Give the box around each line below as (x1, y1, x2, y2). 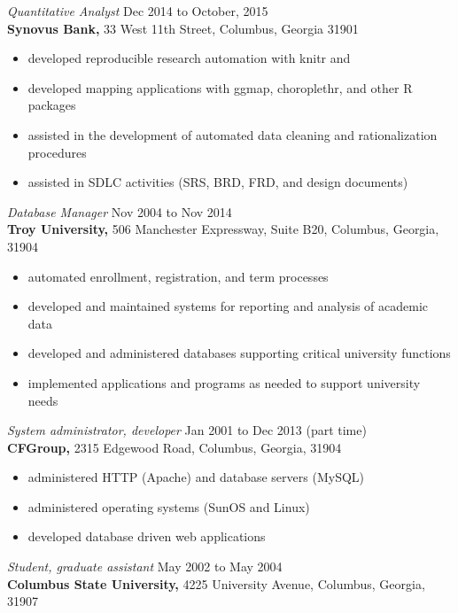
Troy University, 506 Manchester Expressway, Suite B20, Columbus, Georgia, (7, 220, 439, 238)
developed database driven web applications (27, 527, 266, 546)
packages (27, 96, 76, 114)
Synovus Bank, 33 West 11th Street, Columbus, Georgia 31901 (7, 19, 359, 37)
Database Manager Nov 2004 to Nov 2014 (7, 202, 232, 221)
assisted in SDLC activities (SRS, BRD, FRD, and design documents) (27, 173, 408, 191)
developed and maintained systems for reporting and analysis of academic (27, 297, 429, 315)
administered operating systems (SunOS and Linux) (27, 497, 310, 516)
